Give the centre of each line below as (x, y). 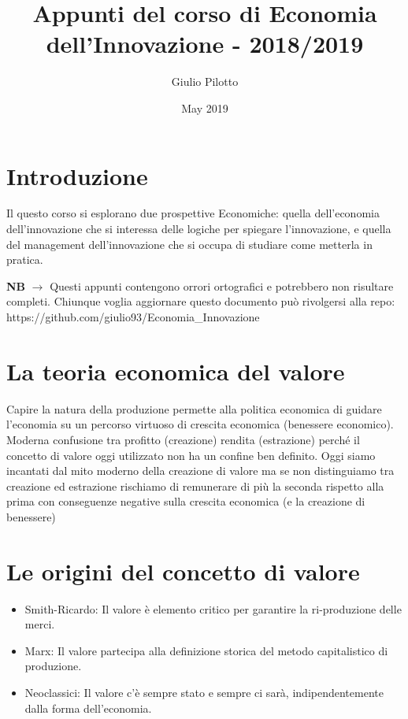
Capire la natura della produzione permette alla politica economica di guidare (194, 408)
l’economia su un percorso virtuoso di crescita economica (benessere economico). (200, 424)
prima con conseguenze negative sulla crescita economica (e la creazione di (186, 501)
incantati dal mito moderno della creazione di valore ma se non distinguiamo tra (200, 471)
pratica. (25, 259)
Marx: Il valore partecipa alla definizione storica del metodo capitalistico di (206, 650)
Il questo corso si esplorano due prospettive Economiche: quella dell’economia (193, 213)
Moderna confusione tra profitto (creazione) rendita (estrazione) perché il (183, 439)
